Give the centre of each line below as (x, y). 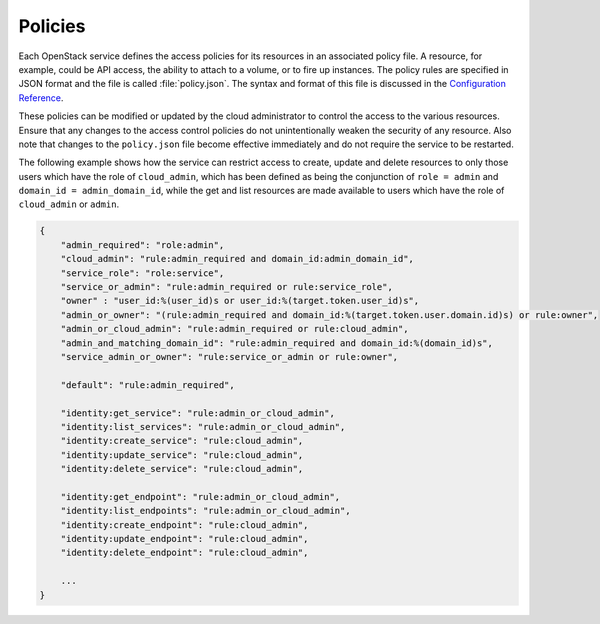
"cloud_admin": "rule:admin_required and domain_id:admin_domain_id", (237, 259)
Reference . (41, 97)
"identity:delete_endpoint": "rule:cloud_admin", (184, 553)
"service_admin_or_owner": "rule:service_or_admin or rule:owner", (229, 356)
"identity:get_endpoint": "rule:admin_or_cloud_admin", (200, 496)
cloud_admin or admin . (69, 204)
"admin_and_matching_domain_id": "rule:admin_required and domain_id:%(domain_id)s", (277, 343)
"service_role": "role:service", (142, 273)
